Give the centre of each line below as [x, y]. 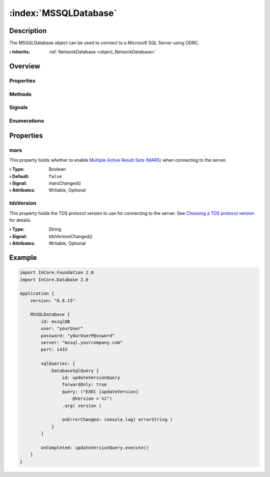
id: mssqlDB [55, 321]
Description [28, 31]
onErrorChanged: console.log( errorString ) [117, 420]
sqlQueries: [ [58, 364]
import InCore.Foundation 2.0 [57, 273]
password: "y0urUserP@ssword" [78, 336]
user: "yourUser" [62, 329]
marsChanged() [65, 183]
